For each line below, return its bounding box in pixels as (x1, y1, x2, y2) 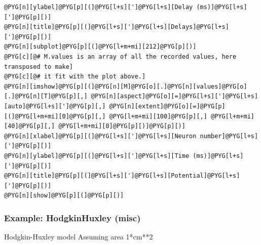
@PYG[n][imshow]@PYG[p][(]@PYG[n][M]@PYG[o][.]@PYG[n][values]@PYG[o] (4, 83, 247, 90)
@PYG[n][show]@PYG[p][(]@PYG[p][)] (4, 192, 124, 199)
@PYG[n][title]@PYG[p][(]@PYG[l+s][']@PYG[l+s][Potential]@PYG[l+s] (4, 172, 240, 180)
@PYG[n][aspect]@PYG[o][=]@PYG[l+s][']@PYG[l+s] (91, 93, 258, 100)
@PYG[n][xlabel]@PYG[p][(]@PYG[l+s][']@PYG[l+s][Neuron (4, 132, 197, 140)
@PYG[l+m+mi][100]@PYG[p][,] (109, 112, 207, 120)
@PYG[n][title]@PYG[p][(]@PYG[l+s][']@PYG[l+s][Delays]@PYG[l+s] (4, 23, 229, 31)
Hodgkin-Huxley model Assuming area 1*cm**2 (4, 231, 153, 242)
